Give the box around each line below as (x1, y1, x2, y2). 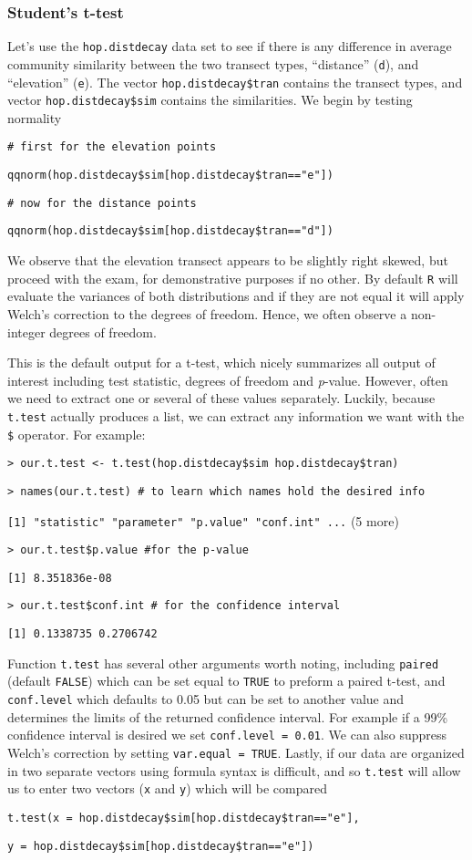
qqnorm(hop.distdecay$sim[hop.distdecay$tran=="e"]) (7, 169, 333, 182)
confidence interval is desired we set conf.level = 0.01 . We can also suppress (7, 725, 447, 744)
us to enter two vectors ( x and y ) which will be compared (7, 779, 327, 798)
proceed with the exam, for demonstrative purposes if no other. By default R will (7, 268, 458, 287)
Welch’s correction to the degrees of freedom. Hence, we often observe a (7, 304, 407, 323)
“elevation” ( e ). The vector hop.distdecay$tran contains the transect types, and (7, 72, 463, 91)
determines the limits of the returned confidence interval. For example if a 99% (7, 707, 448, 726)
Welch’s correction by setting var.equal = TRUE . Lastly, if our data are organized (7, 743, 465, 762)
